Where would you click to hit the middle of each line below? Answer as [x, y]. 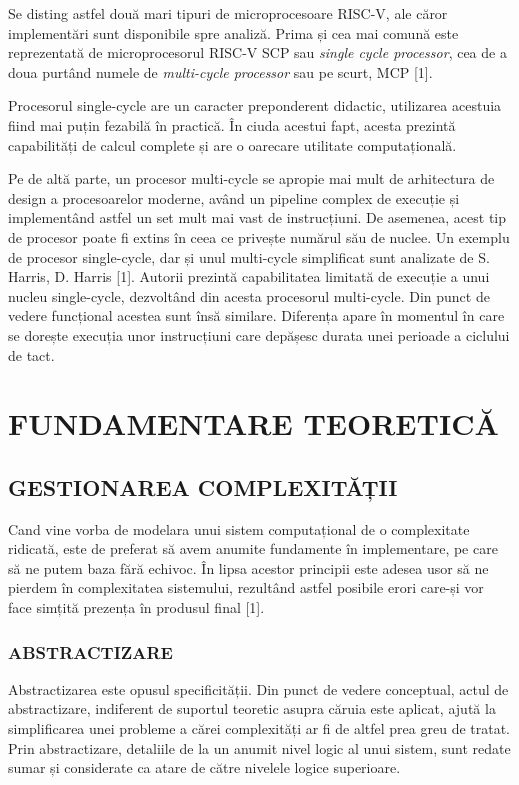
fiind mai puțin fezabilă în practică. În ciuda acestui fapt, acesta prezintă [232, 124]
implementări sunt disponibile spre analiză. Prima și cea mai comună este [233, 32]
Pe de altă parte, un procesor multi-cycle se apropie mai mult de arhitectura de [251, 178]
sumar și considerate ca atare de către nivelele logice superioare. [204, 767]
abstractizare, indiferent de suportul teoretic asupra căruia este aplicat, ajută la [252, 708]
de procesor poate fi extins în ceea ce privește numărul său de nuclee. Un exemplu [259, 236]
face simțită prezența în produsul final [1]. [136, 607]
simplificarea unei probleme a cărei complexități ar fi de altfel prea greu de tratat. [259, 728]
